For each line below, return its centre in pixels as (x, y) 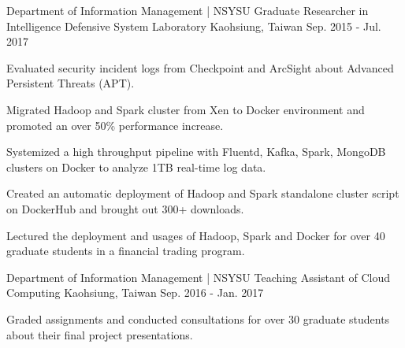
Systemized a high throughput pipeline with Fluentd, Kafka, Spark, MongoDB (196, 152)
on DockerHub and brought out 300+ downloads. (125, 208)
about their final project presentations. (100, 334)
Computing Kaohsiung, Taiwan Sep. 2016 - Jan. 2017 (135, 292)
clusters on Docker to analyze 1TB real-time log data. (136, 167)
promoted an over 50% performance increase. (115, 125)
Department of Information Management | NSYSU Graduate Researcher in (188, 10)
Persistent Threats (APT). (71, 83)
